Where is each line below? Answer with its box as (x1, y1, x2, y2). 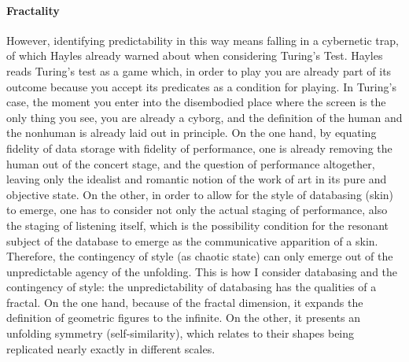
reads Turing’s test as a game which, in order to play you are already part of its (6, 62, 392, 79)
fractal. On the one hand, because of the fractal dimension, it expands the (6, 294, 363, 310)
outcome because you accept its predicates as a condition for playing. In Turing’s (6, 78, 396, 94)
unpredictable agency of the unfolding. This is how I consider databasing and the (6, 263, 398, 279)
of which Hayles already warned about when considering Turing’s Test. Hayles (6, 47, 383, 64)
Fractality (6, 2, 60, 18)
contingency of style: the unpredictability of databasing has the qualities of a (6, 279, 377, 295)
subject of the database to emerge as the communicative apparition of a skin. (6, 232, 378, 249)
